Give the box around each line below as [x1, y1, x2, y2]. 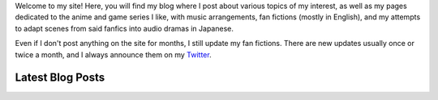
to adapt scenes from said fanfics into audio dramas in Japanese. [15, 23, 234, 33]
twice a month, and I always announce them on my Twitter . [15, 49, 212, 60]
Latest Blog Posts [15, 71, 105, 85]
